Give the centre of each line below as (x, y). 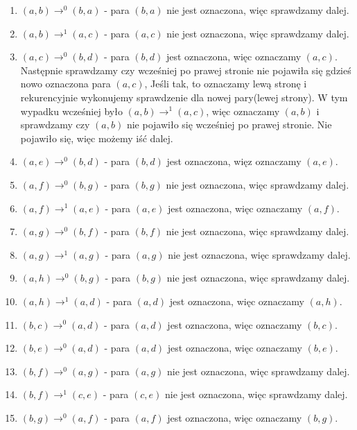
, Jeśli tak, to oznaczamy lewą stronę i (226, 84)
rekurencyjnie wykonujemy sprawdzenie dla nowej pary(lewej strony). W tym (184, 97)
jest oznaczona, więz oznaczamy (234, 161)
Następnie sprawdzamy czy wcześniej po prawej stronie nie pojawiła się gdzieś (186, 70)
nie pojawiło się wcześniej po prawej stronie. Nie (229, 124)
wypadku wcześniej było (71, 111)
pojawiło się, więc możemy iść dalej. (97, 138)
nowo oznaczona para (66, 84)
